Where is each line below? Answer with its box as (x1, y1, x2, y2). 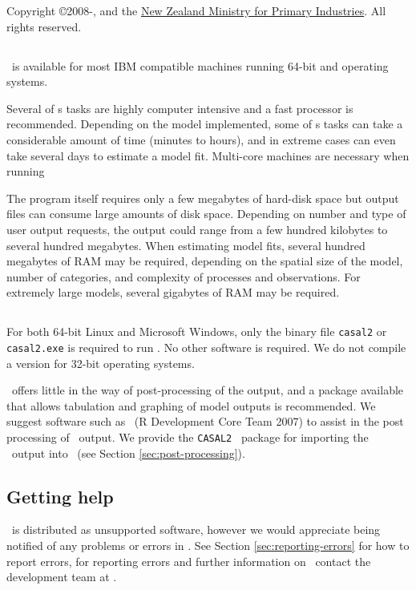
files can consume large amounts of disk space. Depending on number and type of (6, 205, 406, 222)
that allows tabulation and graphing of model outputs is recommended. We (6, 397, 376, 414)
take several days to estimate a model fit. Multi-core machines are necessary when (6, 147, 410, 164)
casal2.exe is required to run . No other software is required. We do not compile (6, 338, 406, 355)
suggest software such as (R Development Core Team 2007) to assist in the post (6, 413, 404, 430)
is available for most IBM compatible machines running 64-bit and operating (11, 57, 389, 74)
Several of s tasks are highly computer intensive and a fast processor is (6, 99, 353, 116)
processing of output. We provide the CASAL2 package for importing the (6, 428, 369, 445)
